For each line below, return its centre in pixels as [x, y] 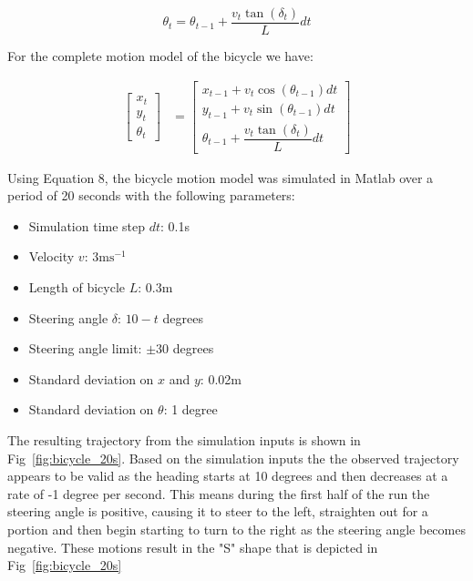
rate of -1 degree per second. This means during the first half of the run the [219, 493]
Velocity [51, 256]
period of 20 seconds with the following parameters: [151, 195]
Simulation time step [87, 225]
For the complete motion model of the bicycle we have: [160, 56]
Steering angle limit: [85, 348]
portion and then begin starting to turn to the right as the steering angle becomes [236, 529]
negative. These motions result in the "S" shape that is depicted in [193, 547]
